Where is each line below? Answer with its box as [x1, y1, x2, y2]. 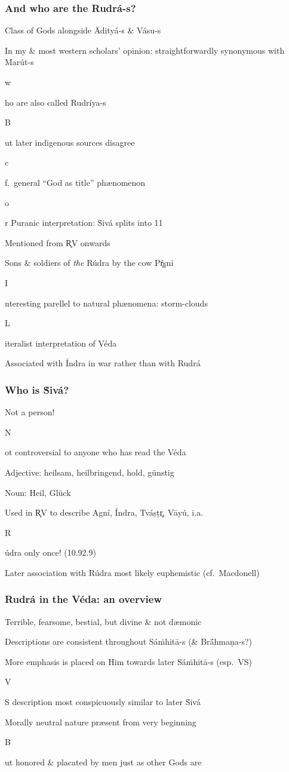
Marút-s [5, 56, 34, 68]
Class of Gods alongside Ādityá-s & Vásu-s [5, 24, 161, 36]
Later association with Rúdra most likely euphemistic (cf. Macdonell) [5, 566, 260, 578]
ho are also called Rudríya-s [5, 96, 106, 108]
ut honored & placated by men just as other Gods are [5, 755, 202, 768]
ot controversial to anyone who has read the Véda [5, 446, 186, 458]
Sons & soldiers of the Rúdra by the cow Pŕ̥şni [5, 256, 174, 269]
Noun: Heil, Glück [5, 486, 71, 498]
